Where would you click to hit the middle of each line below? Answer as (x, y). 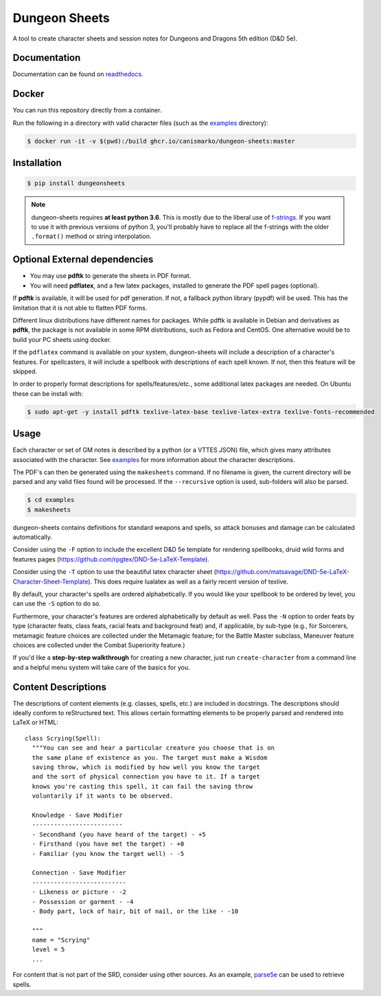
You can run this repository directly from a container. (87, 111)
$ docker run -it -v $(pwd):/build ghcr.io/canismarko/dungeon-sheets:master (161, 141)
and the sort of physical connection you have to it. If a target (146, 777)
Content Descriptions (59, 687)
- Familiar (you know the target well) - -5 (108, 854)
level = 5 (48, 950)
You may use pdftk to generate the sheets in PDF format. (111, 276)
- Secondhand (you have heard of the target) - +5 (119, 834)
